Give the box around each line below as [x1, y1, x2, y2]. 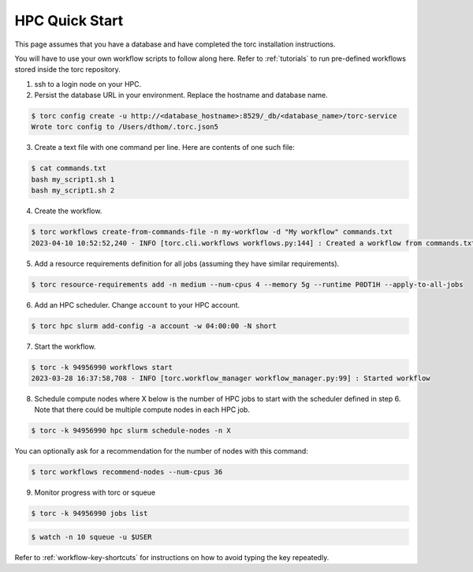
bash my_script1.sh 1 [31, 174, 115, 184]
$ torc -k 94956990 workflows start [31, 363, 173, 372]
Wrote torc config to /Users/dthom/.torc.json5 [31, 122, 218, 132]
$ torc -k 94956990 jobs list [31, 509, 148, 518]
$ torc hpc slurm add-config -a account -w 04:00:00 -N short [31, 321, 277, 331]
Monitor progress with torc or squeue [34, 488, 156, 497]
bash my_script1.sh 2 [31, 186, 115, 195]
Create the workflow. [34, 206, 102, 216]
